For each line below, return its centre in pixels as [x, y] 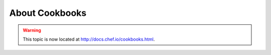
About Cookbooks [48, 13]
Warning [32, 30]
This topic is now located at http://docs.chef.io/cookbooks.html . [89, 39]
